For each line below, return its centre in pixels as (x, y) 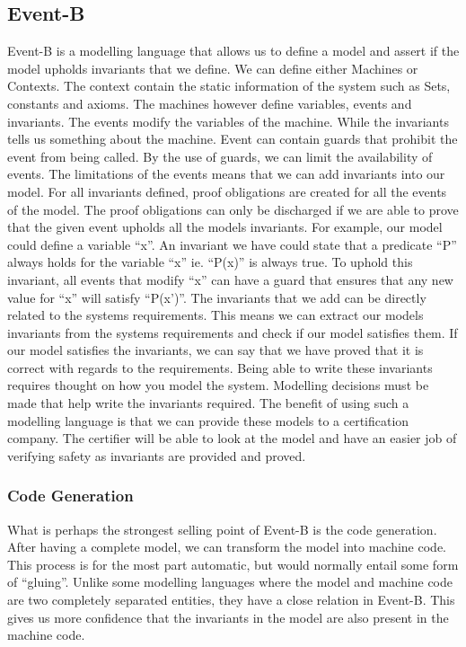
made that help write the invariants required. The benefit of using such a (208, 403)
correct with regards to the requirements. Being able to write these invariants (220, 367)
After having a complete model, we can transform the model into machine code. (227, 547)
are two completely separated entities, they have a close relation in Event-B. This (231, 600)
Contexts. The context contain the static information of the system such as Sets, (229, 86)
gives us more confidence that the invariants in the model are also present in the (228, 617)
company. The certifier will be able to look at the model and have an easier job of (232, 438)
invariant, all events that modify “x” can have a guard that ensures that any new (230, 279)
